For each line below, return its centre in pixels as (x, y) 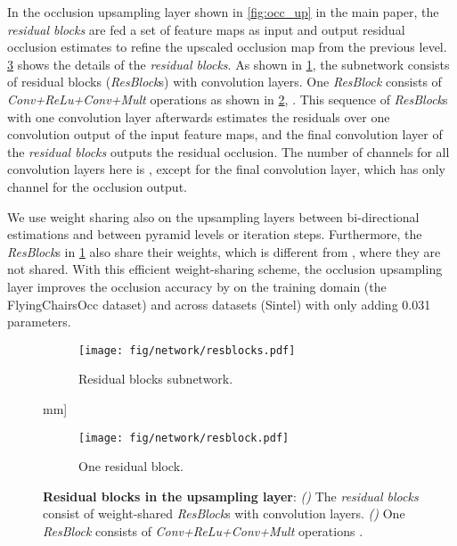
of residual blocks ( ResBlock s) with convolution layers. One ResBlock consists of (224, 82)
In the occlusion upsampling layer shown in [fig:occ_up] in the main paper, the (223, 12)
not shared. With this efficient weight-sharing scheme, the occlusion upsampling (225, 269)
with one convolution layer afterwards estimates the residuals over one (199, 116)
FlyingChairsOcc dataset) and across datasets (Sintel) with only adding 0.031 (219, 304)
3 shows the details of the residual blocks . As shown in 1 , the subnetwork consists (228, 64)
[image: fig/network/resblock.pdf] (184, 438)
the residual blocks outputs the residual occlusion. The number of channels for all (228, 151)
